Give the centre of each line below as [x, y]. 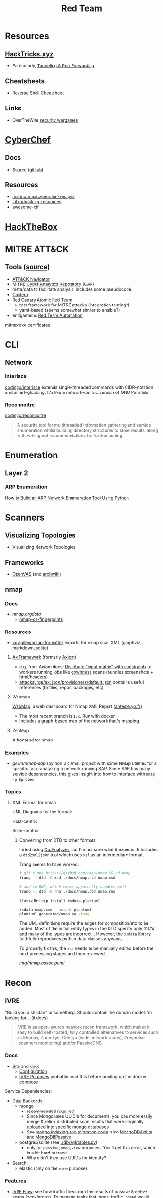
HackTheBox [31, 227]
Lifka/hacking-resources [37, 202]
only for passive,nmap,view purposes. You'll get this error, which [91, 1147]
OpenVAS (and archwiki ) [37, 574]
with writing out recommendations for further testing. [70, 435]
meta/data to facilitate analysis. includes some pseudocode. [72, 289]
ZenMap [20, 731]
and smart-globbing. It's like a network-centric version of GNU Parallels [77, 392]
